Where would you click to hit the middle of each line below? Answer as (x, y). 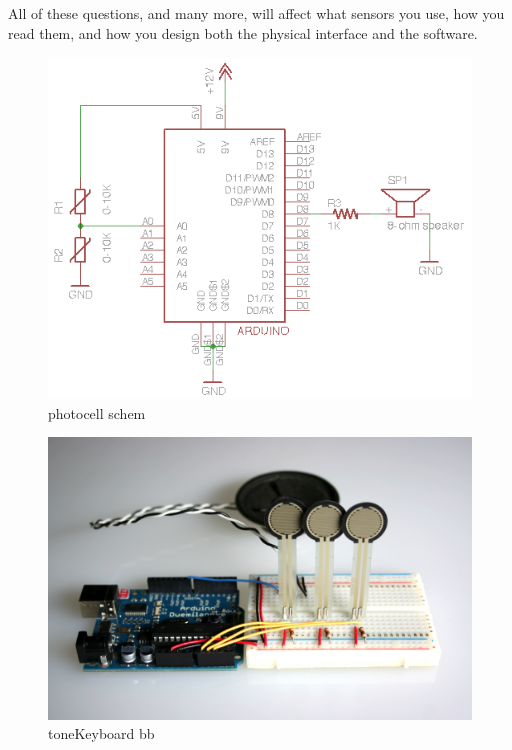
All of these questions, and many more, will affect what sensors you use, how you (256, 13)
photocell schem (97, 412)
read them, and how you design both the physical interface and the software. (243, 32)
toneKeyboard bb (101, 733)
